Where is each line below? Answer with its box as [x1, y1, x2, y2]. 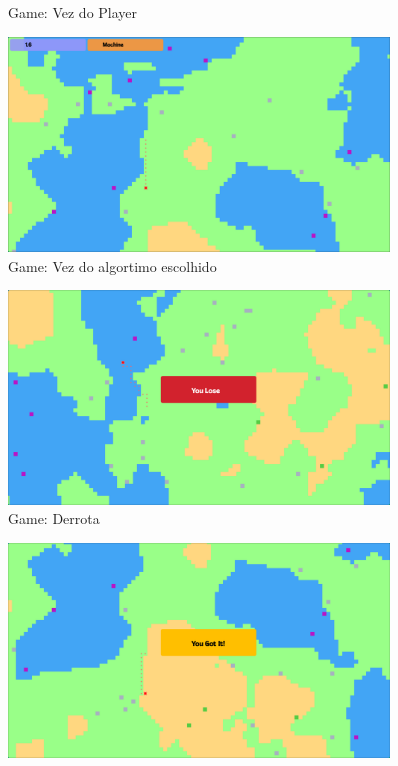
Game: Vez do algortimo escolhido [8, 255, 217, 276]
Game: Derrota [8, 508, 100, 529]
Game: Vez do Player [8, 2, 138, 22]
